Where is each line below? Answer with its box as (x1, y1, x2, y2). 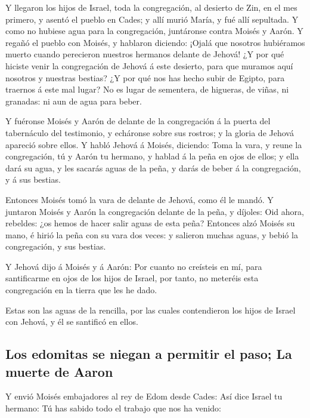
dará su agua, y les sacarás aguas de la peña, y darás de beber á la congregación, (5, 161, 301, 174)
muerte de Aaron (5, 362, 113, 380)
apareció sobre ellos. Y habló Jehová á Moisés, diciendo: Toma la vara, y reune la (5, 138, 302, 150)
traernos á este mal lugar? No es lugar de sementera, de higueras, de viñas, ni (5, 83, 289, 96)
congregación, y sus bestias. (5, 240, 106, 253)
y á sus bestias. (5, 173, 61, 186)
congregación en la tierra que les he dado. (5, 284, 157, 296)
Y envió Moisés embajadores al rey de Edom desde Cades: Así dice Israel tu (5, 390, 283, 402)
